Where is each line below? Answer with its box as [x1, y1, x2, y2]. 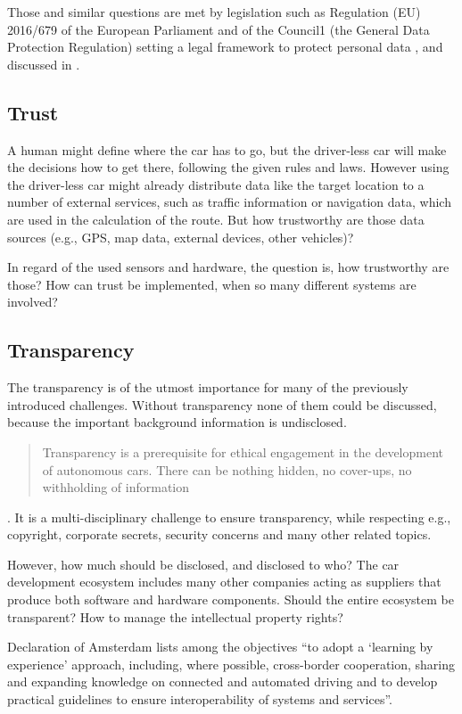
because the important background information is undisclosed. [7, 413, 347, 431]
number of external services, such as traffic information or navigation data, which [7, 193, 451, 211]
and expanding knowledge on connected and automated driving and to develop [7, 672, 438, 691]
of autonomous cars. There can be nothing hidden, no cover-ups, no [42, 460, 412, 479]
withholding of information [42, 478, 190, 497]
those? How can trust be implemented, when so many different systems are [7, 275, 417, 293]
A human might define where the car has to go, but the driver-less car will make [7, 140, 447, 159]
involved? [7, 292, 58, 311]
